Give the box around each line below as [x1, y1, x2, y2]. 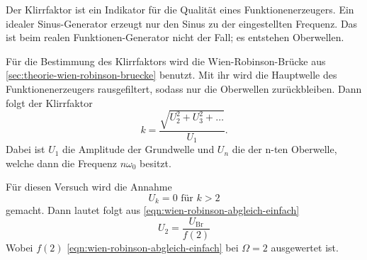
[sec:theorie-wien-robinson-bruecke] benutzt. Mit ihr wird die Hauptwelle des [6, 67, 337, 82]
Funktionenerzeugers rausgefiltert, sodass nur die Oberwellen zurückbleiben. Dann [6, 81, 362, 96]
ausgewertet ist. [271, 240, 339, 255]
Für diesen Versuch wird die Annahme [6, 179, 172, 194]
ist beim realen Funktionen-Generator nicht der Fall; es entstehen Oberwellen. [6, 30, 344, 45]
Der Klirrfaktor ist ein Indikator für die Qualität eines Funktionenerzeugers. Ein [6, 2, 354, 16]
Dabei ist [6, 142, 45, 157]
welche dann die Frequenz [6, 155, 117, 170]
